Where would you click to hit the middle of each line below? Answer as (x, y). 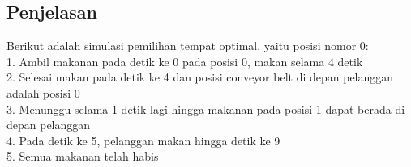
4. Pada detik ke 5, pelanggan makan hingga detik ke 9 (143, 140)
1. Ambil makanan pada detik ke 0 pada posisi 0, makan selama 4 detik (185, 61)
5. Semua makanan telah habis (83, 156)
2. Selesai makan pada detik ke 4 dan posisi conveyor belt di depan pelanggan (200, 77)
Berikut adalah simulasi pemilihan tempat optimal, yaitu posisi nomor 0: (188, 46)
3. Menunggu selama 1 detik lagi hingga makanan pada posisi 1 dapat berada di (206, 109)
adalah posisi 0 (43, 92)
